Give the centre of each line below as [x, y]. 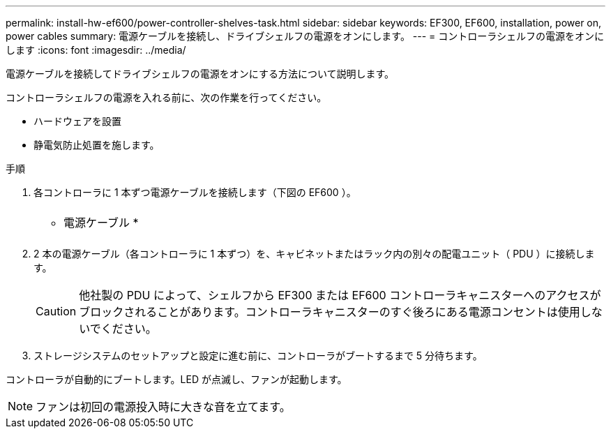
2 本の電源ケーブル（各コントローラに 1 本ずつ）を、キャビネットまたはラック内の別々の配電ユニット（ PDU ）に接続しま [314, 254]
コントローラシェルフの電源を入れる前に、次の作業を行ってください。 [166, 97]
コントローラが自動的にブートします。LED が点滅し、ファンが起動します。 [176, 379]
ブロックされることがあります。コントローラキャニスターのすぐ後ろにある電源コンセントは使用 [330, 312]
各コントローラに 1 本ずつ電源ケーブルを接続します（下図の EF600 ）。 [195, 192]
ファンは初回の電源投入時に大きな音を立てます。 [163, 407]
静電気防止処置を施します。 [97, 145]
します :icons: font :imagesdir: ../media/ [96, 50]
